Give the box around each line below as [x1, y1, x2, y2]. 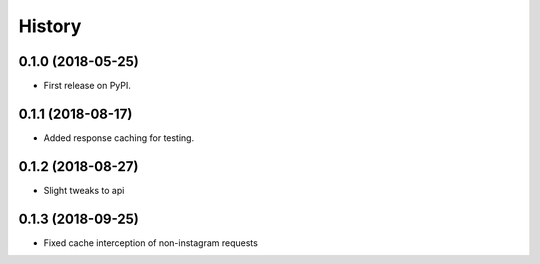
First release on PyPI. [43, 80, 132, 92]
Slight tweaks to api [43, 184, 125, 196]
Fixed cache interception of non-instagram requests [43, 236, 259, 249]
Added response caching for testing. [43, 131, 195, 144]
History [18, 15, 82, 37]
